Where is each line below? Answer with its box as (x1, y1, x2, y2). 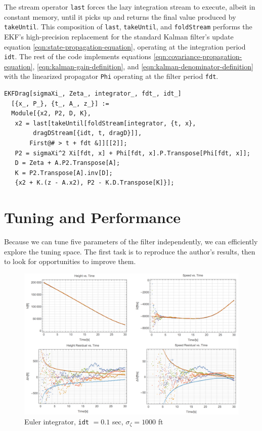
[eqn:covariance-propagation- (153, 51, 242, 62)
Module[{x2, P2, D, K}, (11, 110, 91, 117)
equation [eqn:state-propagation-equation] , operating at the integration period (4, 41, 246, 52)
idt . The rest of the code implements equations (4, 51, 151, 62)
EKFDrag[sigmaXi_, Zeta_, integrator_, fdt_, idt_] (4, 90, 182, 97)
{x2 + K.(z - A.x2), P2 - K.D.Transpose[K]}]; (15, 179, 174, 187)
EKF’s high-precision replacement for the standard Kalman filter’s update (4, 31, 234, 41)
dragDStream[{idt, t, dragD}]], (33, 130, 142, 137)
